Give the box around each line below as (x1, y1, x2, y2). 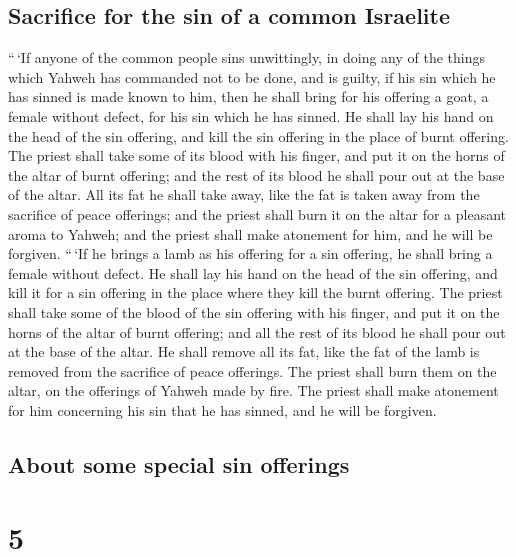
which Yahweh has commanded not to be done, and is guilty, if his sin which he (8, 66, 496, 87)
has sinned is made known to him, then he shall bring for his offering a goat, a (8, 86, 489, 107)
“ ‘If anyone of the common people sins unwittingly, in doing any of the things (8, 47, 486, 68)
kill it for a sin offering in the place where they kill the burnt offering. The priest (8, 282, 503, 303)
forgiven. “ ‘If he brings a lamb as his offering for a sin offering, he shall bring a (8, 243, 493, 264)
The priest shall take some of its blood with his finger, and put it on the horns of (8, 145, 505, 166)
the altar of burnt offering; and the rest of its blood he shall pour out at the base (8, 164, 505, 185)
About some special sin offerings (8, 448, 350, 479)
